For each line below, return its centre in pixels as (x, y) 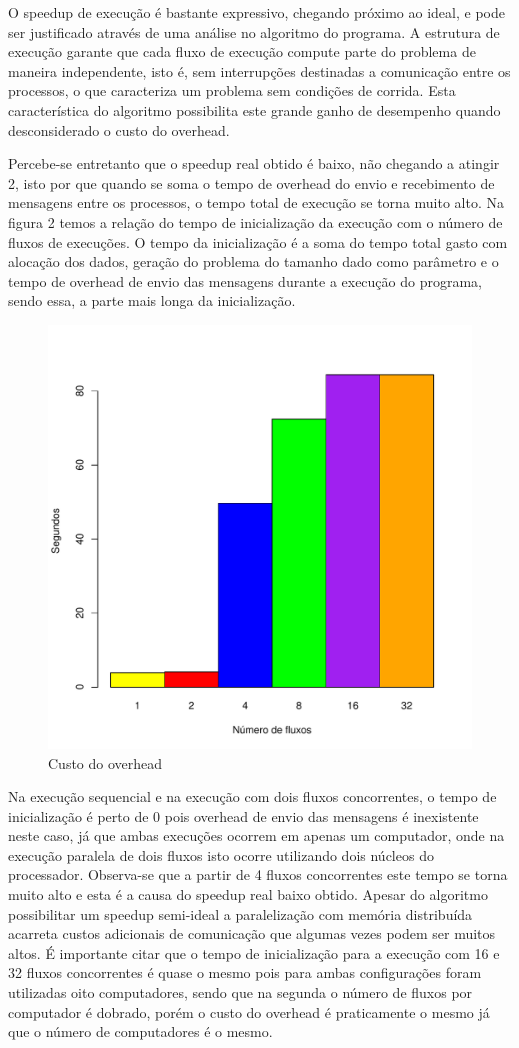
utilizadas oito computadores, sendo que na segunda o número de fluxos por (240, 992)
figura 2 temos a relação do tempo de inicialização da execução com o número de (255, 221)
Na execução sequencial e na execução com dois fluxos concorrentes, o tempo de (252, 796)
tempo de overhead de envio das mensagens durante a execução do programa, (245, 280)
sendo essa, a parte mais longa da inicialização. (152, 300)
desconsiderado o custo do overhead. (119, 129)
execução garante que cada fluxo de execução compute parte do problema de (242, 51)
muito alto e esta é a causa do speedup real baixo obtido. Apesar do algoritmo (248, 894)
